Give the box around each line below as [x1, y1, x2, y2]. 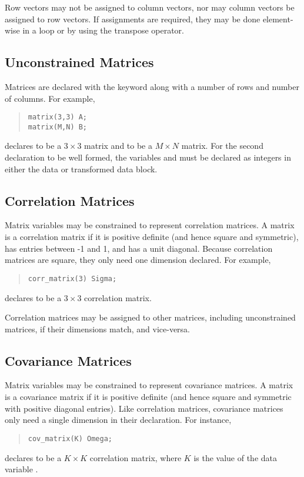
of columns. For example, [5, 92, 95, 104]
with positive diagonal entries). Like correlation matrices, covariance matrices [5, 402, 283, 414]
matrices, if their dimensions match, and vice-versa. [5, 322, 191, 335]
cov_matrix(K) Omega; [28, 434, 112, 443]
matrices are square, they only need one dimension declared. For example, [5, 253, 271, 266]
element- [262, 12, 293, 25]
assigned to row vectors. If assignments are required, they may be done [5, 12, 260, 25]
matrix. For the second [181, 139, 263, 152]
